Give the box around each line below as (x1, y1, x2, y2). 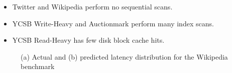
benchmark (21, 61, 55, 72)
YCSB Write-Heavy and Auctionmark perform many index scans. (12, 18, 214, 28)
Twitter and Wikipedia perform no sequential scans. (12, 1, 173, 11)
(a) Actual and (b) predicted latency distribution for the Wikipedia (21, 51, 228, 62)
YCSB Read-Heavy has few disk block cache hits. (12, 35, 165, 45)
